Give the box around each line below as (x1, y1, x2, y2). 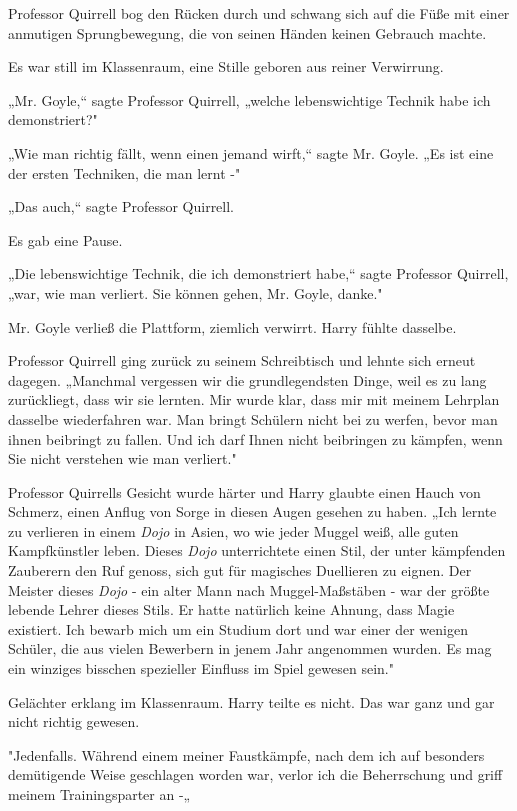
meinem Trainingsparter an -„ (8, 784, 191, 804)
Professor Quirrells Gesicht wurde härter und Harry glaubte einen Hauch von (8, 481, 481, 502)
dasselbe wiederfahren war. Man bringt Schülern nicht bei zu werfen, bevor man (8, 408, 498, 429)
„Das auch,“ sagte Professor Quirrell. (8, 196, 235, 217)
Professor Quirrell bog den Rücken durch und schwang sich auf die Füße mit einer (8, 3, 510, 23)
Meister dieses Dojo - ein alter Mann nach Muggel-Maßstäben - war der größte (8, 579, 490, 600)
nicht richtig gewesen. (8, 711, 140, 732)
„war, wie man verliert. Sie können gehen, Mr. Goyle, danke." (8, 282, 383, 303)
